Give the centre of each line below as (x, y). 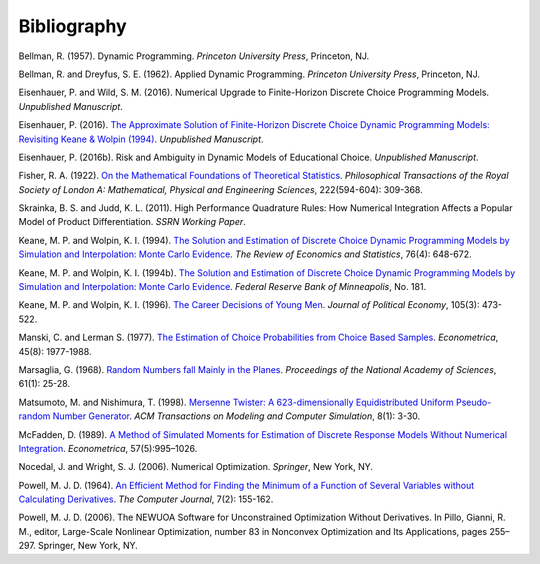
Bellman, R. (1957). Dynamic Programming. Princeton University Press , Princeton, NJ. (194, 56)
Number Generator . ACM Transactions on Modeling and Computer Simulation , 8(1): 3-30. (236, 416)
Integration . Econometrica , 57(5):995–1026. (108, 448)
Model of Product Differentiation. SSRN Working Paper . (132, 222)
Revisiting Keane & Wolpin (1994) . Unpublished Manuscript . (141, 139)
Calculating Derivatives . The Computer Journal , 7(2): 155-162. (146, 499)
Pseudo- (473, 402)
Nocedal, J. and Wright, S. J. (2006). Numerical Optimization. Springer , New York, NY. (196, 467)
